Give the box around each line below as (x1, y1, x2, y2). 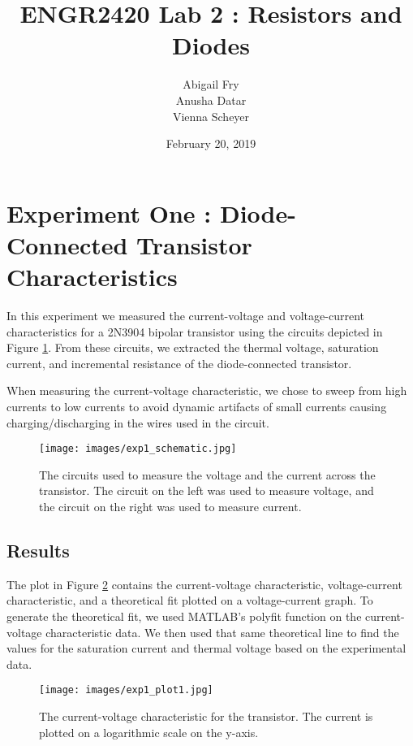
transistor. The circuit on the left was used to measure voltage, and (39, 482, 374, 499)
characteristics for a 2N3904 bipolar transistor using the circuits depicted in (6, 323, 383, 340)
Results (6, 537, 70, 562)
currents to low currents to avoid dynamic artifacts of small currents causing (6, 397, 387, 414)
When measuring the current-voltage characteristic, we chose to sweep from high (6, 382, 407, 399)
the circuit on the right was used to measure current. (39, 498, 302, 514)
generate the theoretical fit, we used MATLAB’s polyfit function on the (6, 607, 362, 624)
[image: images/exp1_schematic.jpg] (39, 443, 237, 455)
